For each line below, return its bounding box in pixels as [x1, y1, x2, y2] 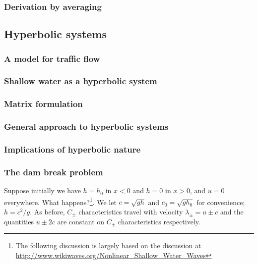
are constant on [57, 216, 105, 226]
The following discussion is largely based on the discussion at [15, 240, 201, 251]
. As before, [30, 206, 65, 216]
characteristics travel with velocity [78, 206, 183, 216]
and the [220, 206, 244, 216]
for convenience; [196, 197, 245, 207]
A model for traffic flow [4, 52, 100, 64]
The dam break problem [4, 165, 103, 178]
